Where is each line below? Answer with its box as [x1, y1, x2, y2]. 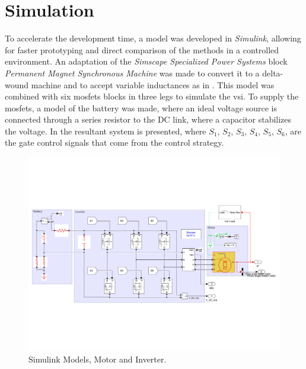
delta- [262, 66, 283, 79]
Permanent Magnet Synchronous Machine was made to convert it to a [5, 66, 260, 79]
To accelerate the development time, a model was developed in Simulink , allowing [5, 32, 301, 44]
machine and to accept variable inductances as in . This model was [31, 78, 275, 91]
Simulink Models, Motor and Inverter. [28, 353, 167, 365]
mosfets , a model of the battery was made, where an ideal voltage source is [5, 101, 277, 114]
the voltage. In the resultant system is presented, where [5, 124, 206, 137]
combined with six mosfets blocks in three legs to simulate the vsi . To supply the [5, 90, 299, 102]
